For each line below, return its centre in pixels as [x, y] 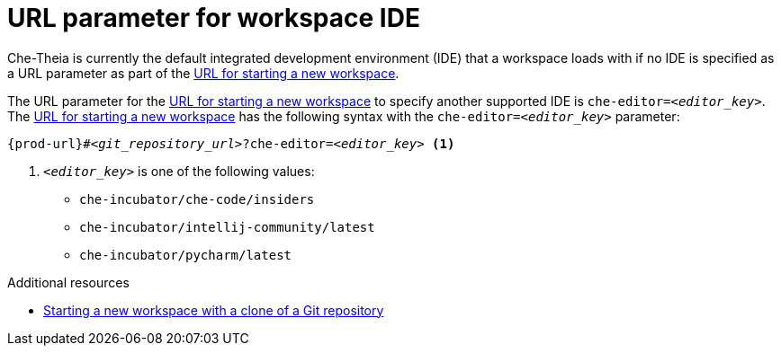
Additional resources [68, 282]
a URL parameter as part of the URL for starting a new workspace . [203, 73]
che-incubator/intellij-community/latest [227, 227]
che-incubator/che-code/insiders [197, 199]
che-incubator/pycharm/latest [186, 255]
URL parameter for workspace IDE [214, 18]
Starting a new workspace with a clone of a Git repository [214, 310]
